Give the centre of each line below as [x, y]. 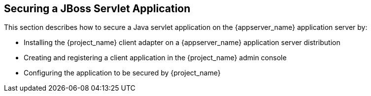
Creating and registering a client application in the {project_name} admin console [155, 58]
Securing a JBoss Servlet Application [97, 9]
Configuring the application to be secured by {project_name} [122, 73]
